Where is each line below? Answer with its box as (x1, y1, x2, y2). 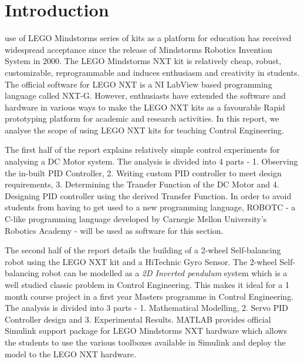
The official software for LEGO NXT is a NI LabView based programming (5, 78, 272, 90)
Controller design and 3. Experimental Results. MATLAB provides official (5, 313, 271, 325)
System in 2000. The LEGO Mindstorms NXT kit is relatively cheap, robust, (5, 55, 282, 67)
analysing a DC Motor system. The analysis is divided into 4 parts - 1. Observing (5, 155, 298, 167)
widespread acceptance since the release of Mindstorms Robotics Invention (5, 43, 272, 55)
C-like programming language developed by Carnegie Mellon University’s (5, 213, 267, 225)
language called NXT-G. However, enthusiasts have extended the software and (5, 89, 286, 102)
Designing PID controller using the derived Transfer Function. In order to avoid (5, 189, 292, 202)
